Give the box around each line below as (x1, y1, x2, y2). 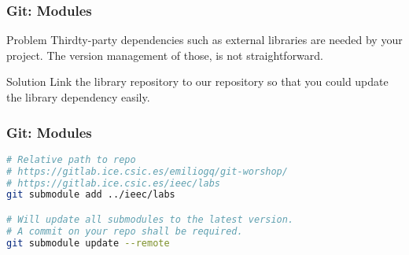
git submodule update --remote (6, 237, 170, 249)
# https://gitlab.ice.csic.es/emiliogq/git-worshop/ (6, 165, 288, 177)
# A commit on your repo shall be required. (6, 225, 243, 237)
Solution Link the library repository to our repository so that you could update (6, 73, 389, 90)
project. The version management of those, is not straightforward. (6, 46, 324, 63)
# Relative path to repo (6, 153, 136, 165)
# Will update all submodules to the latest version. (6, 213, 294, 225)
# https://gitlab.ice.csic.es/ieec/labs (6, 177, 221, 189)
